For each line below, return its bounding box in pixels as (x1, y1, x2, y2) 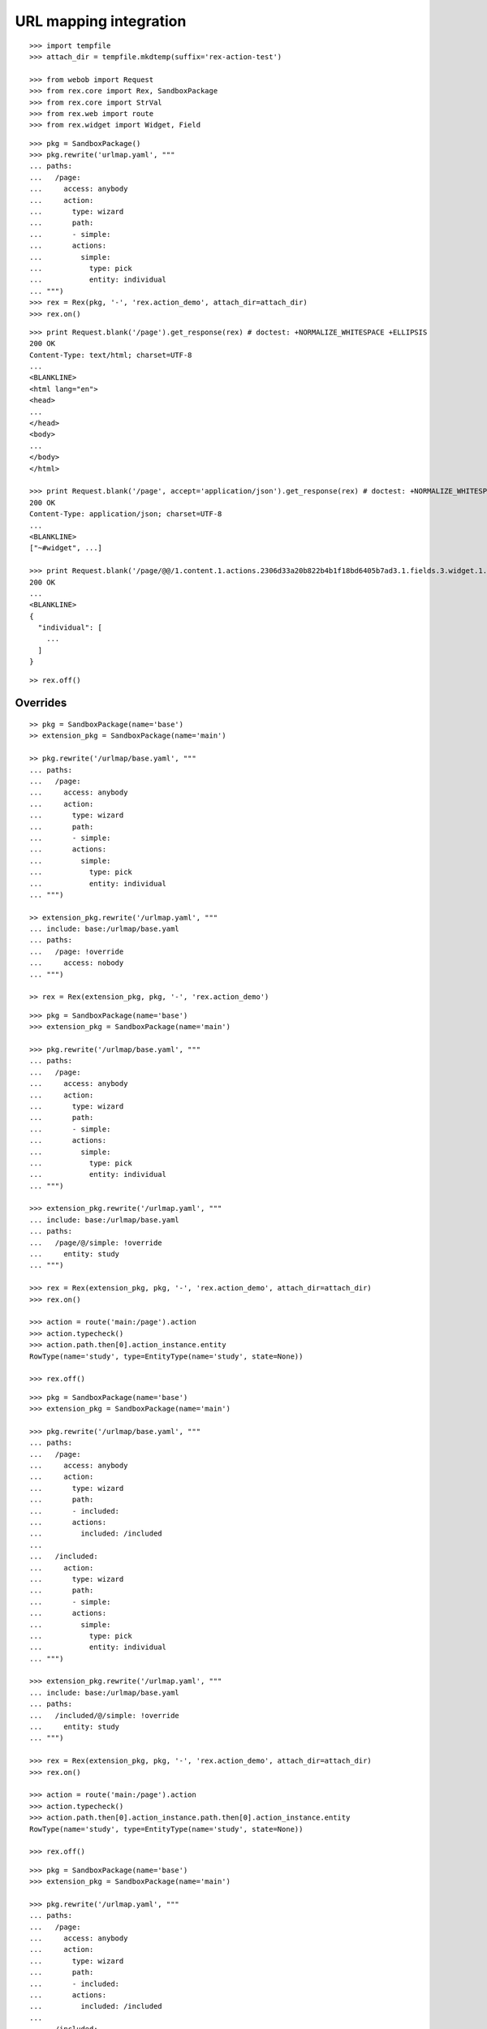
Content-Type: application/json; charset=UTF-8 (29, 510, 222, 519)
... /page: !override (29, 946, 124, 956)
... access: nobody (29, 958, 124, 967)
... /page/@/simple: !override (29, 1238, 162, 1247)
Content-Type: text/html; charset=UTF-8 (29, 350, 192, 360)
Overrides (15, 696, 67, 710)
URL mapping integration (15, 12, 187, 30)
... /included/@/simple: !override (29, 1711, 180, 1720)
